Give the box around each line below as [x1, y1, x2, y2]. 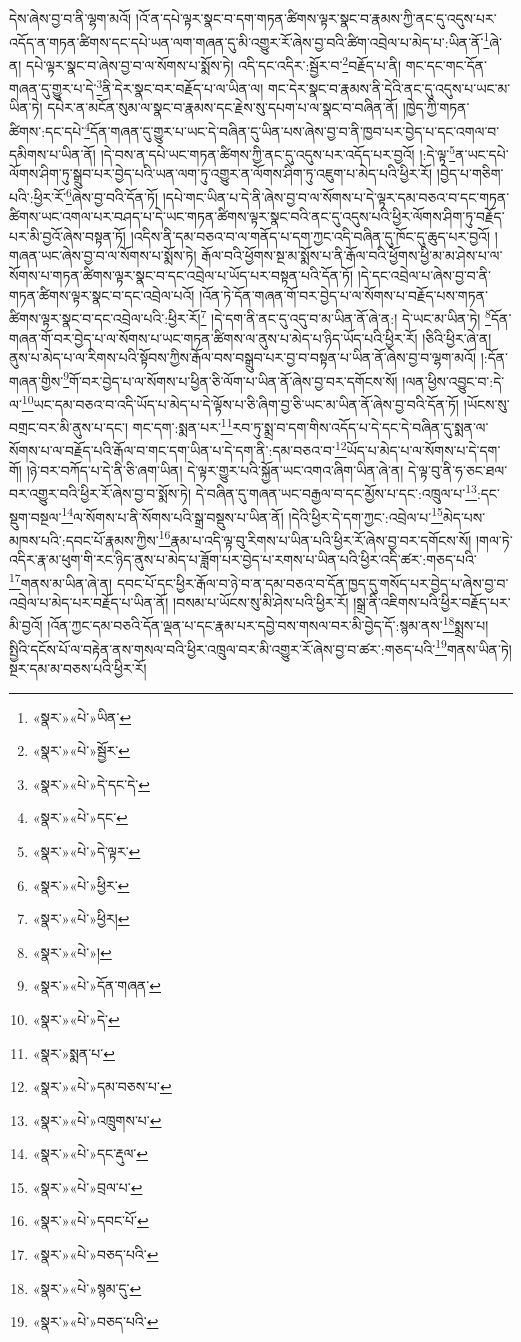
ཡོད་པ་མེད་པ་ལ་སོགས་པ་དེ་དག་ [346, 440, 501, 461]
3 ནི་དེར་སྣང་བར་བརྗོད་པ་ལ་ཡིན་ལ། [96, 75, 264, 98]
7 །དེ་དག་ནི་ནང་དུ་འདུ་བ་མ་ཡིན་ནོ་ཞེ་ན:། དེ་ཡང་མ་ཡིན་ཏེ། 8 [200, 305, 491, 328]
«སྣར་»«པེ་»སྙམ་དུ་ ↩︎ [32, 1277, 142, 1298]
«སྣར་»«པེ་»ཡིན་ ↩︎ [32, 706, 132, 727]
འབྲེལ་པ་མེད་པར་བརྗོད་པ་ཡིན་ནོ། [9, 591, 169, 612]
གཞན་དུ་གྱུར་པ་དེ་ [9, 77, 97, 98]
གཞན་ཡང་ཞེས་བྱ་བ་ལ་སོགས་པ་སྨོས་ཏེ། [9, 245, 197, 266]
